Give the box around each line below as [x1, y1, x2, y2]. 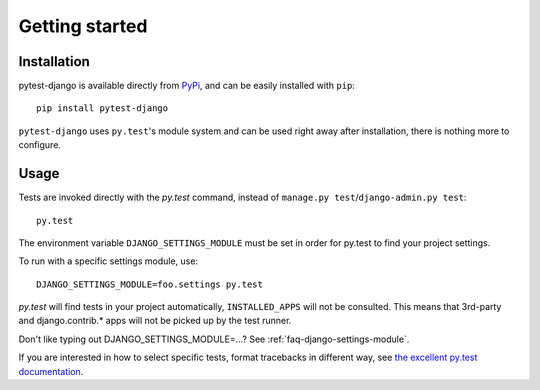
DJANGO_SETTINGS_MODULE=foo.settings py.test [36, 278, 264, 290]
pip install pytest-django [36, 103, 169, 114]
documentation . [18, 365, 84, 377]
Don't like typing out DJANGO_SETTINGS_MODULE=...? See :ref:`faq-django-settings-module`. [18, 333, 410, 345]
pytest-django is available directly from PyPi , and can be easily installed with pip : [18, 80, 355, 92]
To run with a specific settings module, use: [18, 255, 199, 267]
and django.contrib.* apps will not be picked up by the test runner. [18, 315, 292, 327]
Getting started [18, 15, 148, 37]
